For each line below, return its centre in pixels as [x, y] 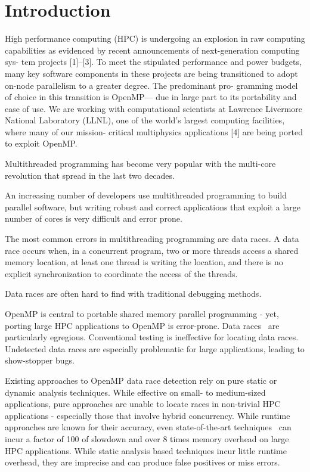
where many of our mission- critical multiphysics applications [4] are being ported [154, 131]
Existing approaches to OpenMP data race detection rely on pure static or [141, 380]
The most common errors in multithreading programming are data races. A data [152, 239]
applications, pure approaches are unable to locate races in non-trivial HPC [143, 404]
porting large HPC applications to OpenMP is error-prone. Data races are [142, 325]
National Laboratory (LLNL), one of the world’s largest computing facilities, [145, 120]
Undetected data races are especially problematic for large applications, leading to [155, 348]
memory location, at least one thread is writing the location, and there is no [144, 262]
